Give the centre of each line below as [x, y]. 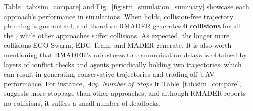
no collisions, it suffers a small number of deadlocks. [82, 102]
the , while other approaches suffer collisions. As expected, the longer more [117, 35]
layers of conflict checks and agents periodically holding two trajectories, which [123, 64]
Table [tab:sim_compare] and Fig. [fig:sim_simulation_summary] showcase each [126, 6]
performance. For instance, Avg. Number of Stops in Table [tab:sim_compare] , [123, 83]
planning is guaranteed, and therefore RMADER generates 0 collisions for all [123, 26]
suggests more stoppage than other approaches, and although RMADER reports [125, 93]
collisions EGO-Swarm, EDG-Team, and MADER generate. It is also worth [118, 45]
